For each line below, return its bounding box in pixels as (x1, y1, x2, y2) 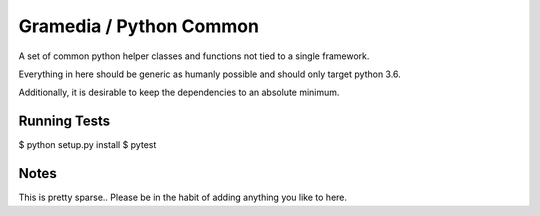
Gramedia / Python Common (18, 15, 260, 37)
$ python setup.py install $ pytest (18, 139, 157, 151)
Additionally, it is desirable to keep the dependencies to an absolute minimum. (18, 86, 340, 99)
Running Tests (18, 113, 110, 130)
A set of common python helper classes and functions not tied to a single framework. (18, 50, 370, 62)
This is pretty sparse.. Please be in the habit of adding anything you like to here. (18, 191, 348, 204)
